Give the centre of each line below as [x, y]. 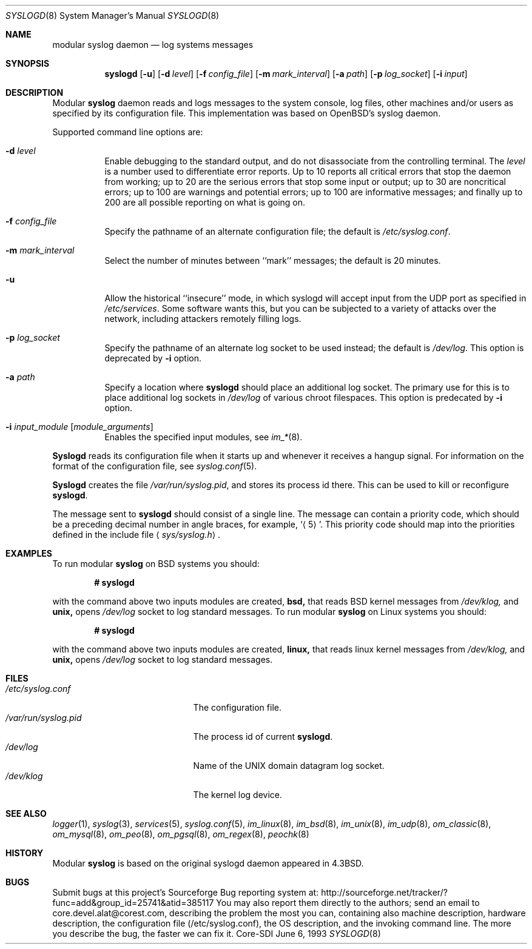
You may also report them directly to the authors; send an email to [348, 903]
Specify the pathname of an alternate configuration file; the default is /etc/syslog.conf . [278, 231]
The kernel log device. [238, 795]
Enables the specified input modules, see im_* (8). [204, 437]
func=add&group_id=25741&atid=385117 [133, 903]
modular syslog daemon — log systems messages [153, 45]
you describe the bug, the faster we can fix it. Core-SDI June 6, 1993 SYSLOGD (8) [217, 934]
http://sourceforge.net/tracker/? [384, 892]
